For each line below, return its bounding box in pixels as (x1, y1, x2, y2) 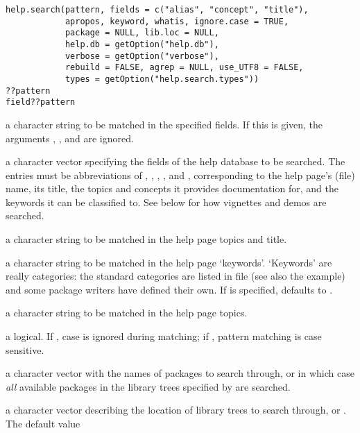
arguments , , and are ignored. (6, 130, 134, 145)
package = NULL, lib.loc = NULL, (65, 28, 219, 38)
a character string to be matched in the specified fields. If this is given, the (6, 117, 323, 131)
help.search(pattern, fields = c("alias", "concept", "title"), (6, 5, 309, 15)
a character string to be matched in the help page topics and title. (6, 232, 287, 246)
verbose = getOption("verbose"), (65, 51, 219, 61)
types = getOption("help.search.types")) (65, 74, 259, 84)
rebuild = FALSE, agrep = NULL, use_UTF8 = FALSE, (65, 62, 304, 73)
